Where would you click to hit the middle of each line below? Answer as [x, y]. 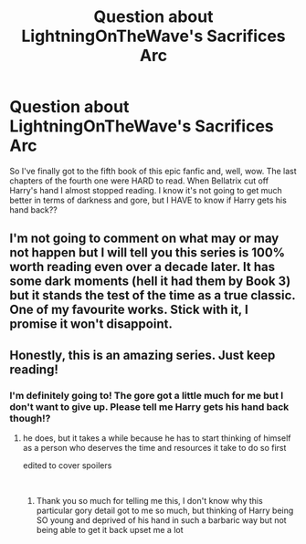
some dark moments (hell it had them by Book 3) [150, 282]
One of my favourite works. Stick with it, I [129, 310]
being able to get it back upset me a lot [110, 530]
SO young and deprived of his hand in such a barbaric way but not [161, 520]
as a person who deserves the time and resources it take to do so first [154, 448]
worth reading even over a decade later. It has [142, 267]
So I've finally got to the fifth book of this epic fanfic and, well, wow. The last [153, 171]
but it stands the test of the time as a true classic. [153, 295]
